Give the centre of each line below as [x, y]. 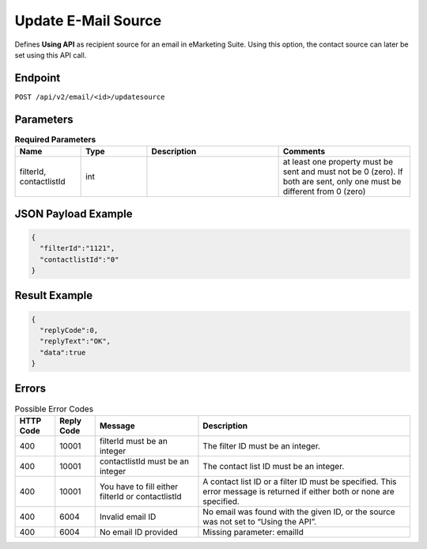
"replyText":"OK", [75, 341]
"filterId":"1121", [77, 248]
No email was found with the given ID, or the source [299, 512]
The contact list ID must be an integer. [274, 466]
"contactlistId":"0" [79, 259]
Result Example [54, 295]
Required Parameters [55, 139]
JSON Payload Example [74, 214]
